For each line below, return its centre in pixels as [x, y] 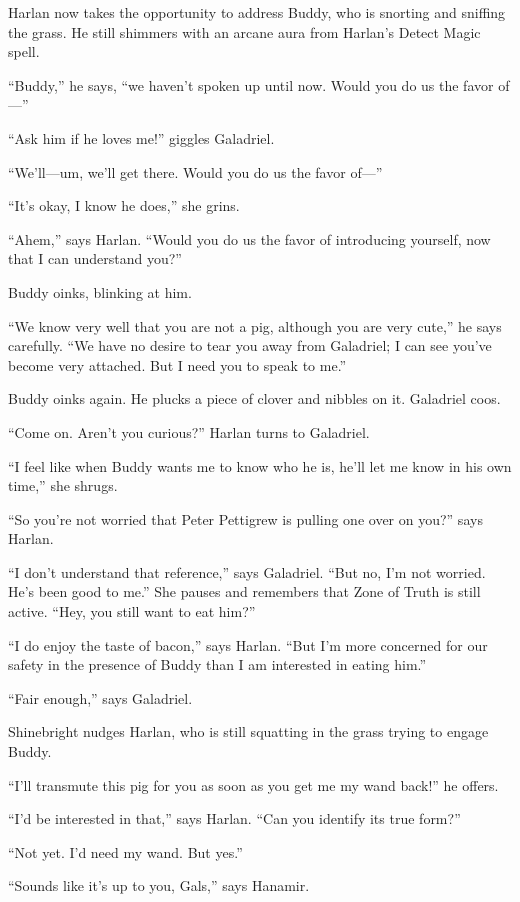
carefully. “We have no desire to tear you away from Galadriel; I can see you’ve [250, 345]
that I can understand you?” [95, 258]
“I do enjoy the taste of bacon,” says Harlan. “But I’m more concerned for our [248, 644]
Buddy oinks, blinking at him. [100, 291]
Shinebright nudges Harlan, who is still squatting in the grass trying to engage [248, 731]
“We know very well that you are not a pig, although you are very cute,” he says [255, 325]
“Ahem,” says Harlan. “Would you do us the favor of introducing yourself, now [249, 238]
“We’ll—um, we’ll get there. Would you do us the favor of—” [195, 171]
